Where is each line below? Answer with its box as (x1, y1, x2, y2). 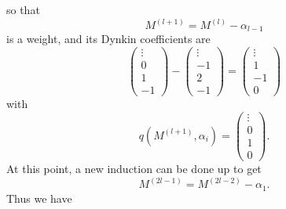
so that (6, 2, 40, 17)
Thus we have (6, 189, 72, 206)
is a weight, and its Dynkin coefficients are (6, 31, 211, 47)
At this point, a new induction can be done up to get (6, 160, 262, 177)
